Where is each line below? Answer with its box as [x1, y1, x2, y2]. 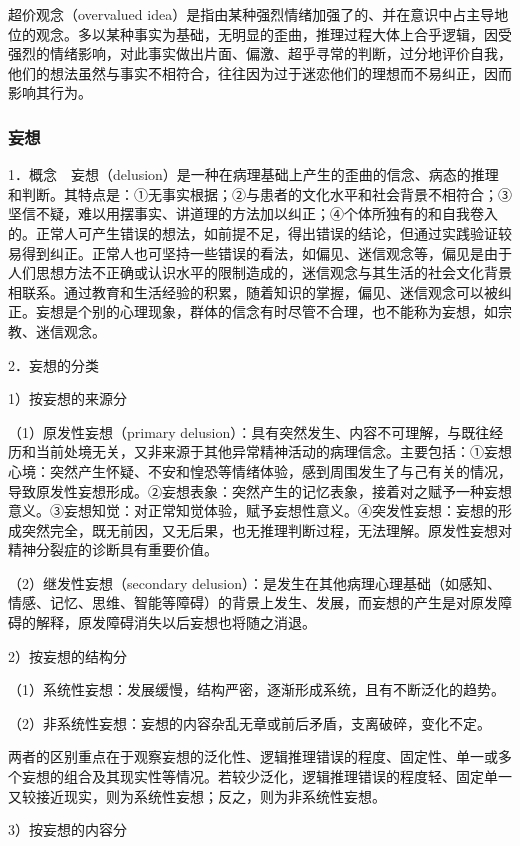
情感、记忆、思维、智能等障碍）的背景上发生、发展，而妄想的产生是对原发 [8, 592, 498, 613]
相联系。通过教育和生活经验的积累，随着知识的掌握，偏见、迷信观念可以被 [8, 281, 498, 302]
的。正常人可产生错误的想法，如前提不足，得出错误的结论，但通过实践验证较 [8, 222, 512, 243]
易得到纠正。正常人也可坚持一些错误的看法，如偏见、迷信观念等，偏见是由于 [8, 242, 512, 263]
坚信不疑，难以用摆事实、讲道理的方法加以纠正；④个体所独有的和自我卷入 [8, 203, 498, 224]
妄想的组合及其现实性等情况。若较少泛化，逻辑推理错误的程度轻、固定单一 [21, 766, 512, 787]
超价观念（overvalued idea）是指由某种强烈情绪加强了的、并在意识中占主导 [8, 4, 495, 24]
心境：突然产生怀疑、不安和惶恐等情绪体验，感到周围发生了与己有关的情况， [8, 460, 512, 481]
